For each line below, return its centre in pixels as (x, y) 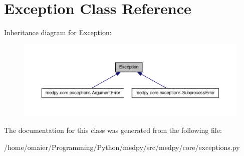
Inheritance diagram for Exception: (58, 32)
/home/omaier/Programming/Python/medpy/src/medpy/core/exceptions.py (122, 147)
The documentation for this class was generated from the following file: (113, 130)
